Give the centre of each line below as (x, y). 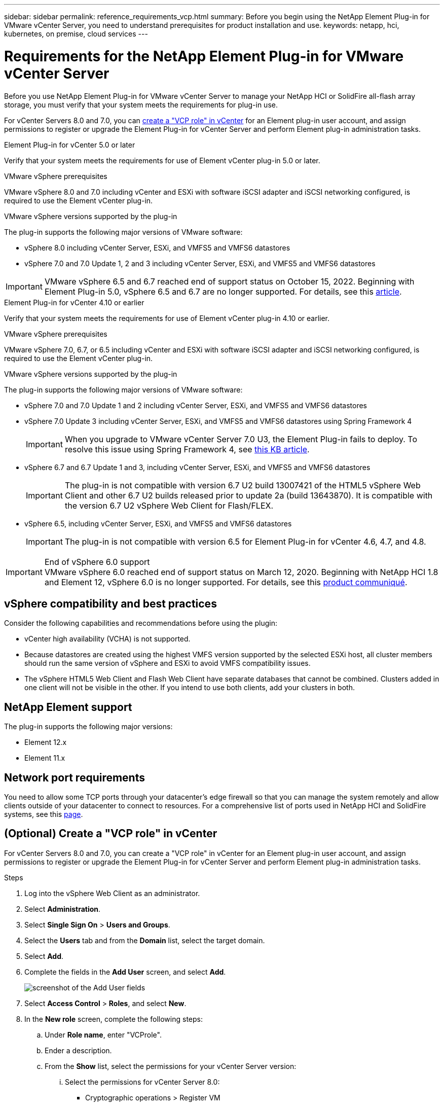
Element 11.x (45, 758)
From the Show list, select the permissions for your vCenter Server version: (171, 1066)
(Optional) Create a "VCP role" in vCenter (111, 834)
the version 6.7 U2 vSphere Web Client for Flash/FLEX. (169, 505)
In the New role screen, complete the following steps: (114, 1019)
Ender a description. (78, 1050)
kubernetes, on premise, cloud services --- (76, 34)
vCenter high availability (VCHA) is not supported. (107, 639)
